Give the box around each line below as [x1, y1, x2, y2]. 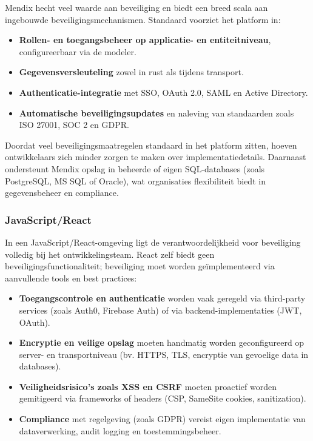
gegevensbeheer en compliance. [5, 186, 119, 199]
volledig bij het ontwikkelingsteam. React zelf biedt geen [5, 247, 215, 260]
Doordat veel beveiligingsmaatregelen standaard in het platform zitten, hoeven [5, 138, 297, 151]
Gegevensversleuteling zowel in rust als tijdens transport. [19, 66, 244, 78]
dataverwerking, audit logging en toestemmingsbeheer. [19, 424, 221, 437]
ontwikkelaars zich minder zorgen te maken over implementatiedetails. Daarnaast [5, 150, 306, 163]
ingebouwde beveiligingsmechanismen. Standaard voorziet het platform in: [5, 13, 281, 25]
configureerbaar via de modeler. [19, 45, 136, 58]
